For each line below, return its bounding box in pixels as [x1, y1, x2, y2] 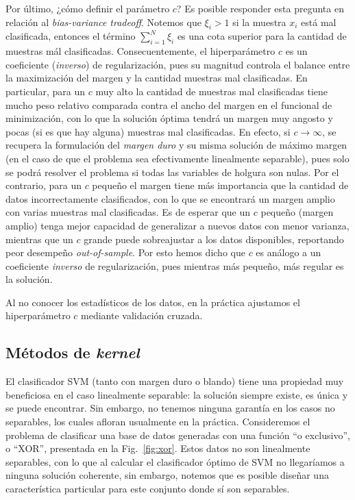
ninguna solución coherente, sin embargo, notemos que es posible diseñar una [5, 468, 329, 482]
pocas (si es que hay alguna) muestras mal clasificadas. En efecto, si [5, 124, 291, 138]
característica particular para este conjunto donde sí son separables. [5, 482, 290, 496]
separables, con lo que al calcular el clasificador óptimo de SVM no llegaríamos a [5, 454, 345, 468]
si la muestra [232, 14, 286, 29]
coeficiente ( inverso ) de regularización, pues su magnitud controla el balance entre [5, 57, 350, 71]
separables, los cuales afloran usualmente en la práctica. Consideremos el [5, 414, 310, 429]
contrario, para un [5, 178, 82, 192]
